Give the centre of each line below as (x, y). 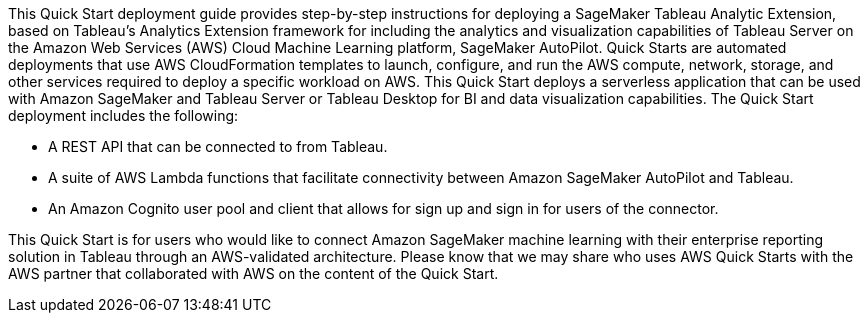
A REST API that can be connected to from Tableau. (218, 146)
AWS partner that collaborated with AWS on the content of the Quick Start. (253, 273)
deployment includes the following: (123, 115)
